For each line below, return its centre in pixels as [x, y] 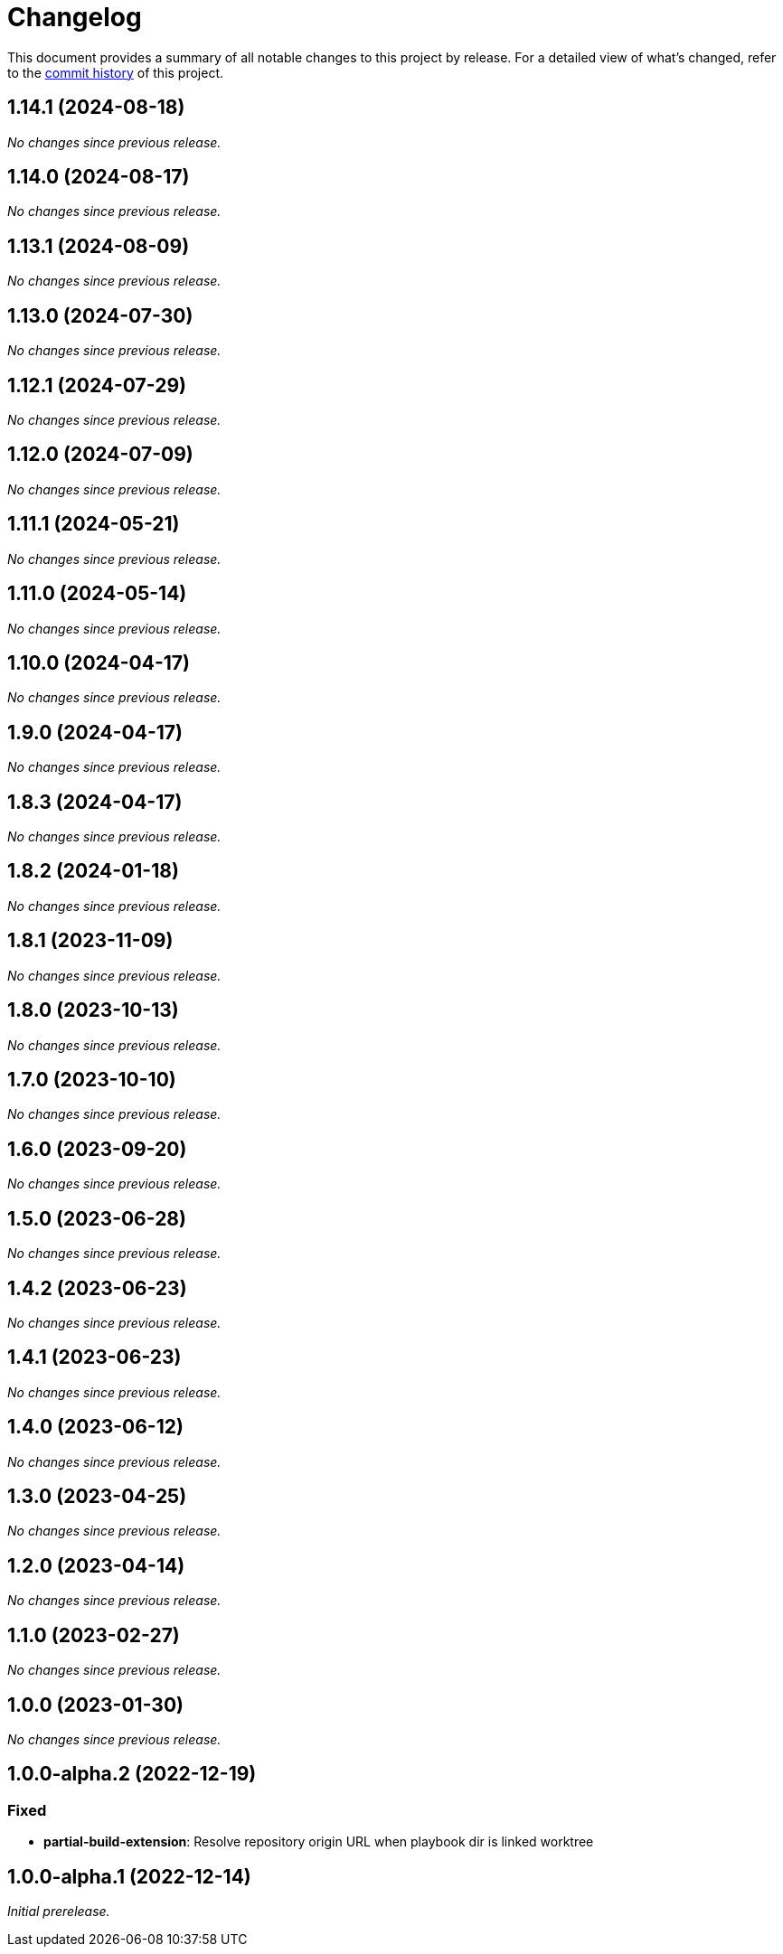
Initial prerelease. [59, 1912]
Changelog [75, 17]
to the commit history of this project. [116, 72]
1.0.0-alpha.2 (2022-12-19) [132, 1774]
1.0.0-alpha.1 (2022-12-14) [129, 1876]
